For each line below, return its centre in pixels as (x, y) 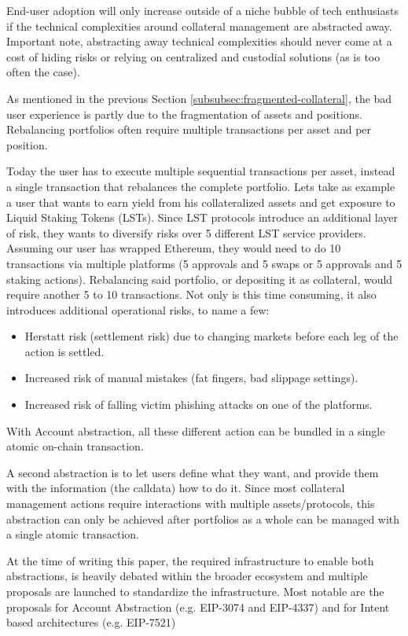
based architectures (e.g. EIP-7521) (91, 622)
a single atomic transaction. (73, 534)
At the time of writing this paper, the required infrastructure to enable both (190, 560)
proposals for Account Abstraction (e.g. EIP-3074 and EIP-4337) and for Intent (198, 607)
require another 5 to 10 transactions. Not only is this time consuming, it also (191, 294)
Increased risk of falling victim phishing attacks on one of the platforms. (198, 404)
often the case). (43, 72)
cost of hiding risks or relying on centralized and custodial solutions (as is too (193, 56)
